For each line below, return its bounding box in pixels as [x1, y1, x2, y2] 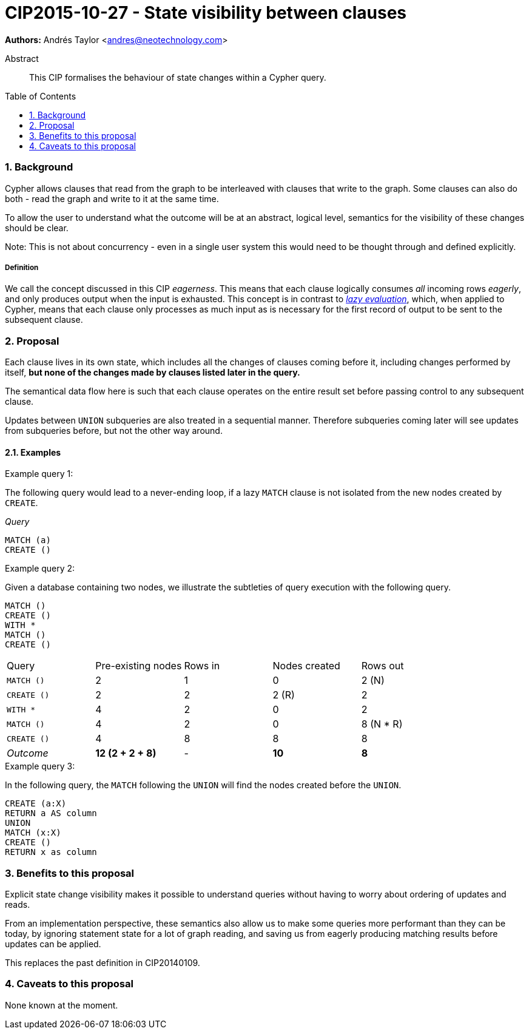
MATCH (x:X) [5, 828, 61, 838]
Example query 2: [5, 563, 75, 574]
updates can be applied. [5, 939, 101, 949]
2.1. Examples [5, 447, 61, 458]
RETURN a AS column [5, 808, 97, 819]
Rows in [184, 660, 220, 672]
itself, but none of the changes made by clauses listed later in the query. [5, 367, 300, 378]
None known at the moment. [5, 999, 118, 1010]
